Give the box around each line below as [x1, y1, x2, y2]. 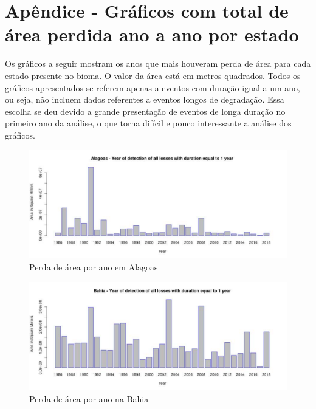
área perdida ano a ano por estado [5, 22, 299, 47]
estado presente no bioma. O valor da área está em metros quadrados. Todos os [5, 69, 301, 81]
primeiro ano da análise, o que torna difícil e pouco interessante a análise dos [5, 117, 292, 129]
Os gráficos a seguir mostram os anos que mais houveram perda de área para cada [5, 57, 311, 70]
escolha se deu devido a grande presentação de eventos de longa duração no [5, 105, 286, 117]
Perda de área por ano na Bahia [29, 393, 149, 405]
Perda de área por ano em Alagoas [29, 260, 158, 273]
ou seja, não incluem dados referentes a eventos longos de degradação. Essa [5, 93, 284, 106]
